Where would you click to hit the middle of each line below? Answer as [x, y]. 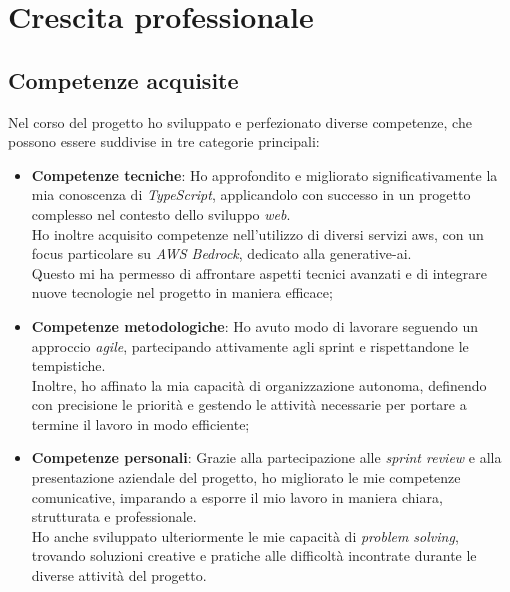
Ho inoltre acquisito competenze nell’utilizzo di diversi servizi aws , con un [257, 233]
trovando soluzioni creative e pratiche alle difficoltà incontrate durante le [254, 555]
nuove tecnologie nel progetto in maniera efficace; [182, 292]
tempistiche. [68, 365]
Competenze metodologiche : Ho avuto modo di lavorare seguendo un [255, 325]
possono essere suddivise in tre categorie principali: [164, 141]
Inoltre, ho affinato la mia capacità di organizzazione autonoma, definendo [259, 384]
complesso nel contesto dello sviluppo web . [161, 213]
